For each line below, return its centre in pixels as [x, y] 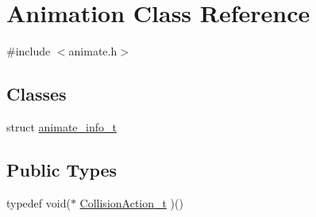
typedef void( [39, 202]
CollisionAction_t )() [131, 202]
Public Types [62, 169]
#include [29, 51]
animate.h [93, 51]
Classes [37, 94]
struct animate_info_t [62, 126]
